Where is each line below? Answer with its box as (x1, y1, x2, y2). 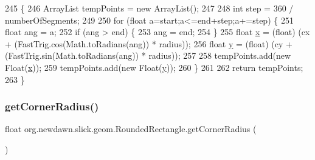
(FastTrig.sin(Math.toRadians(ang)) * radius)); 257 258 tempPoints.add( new (5, 49, 291, 62)
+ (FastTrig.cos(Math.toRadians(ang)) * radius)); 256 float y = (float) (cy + (5, 37, 292, 50)
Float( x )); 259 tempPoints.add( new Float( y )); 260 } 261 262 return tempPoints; (5, 61, 303, 73)
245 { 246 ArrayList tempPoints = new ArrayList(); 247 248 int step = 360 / (5, 2, 294, 14)
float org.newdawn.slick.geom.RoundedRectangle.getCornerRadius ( (5, 122, 257, 135)
